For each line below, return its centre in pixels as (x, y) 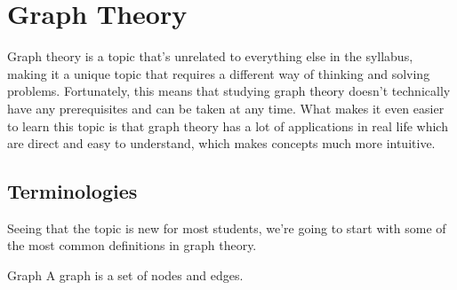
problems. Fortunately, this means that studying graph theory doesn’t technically (229, 91)
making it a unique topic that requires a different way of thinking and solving (219, 73)
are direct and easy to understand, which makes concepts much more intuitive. (221, 143)
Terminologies (72, 191)
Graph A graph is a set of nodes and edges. (125, 275)
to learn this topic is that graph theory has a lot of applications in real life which (228, 125)
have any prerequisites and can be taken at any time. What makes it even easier (226, 108)
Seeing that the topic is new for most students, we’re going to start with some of (227, 227)
